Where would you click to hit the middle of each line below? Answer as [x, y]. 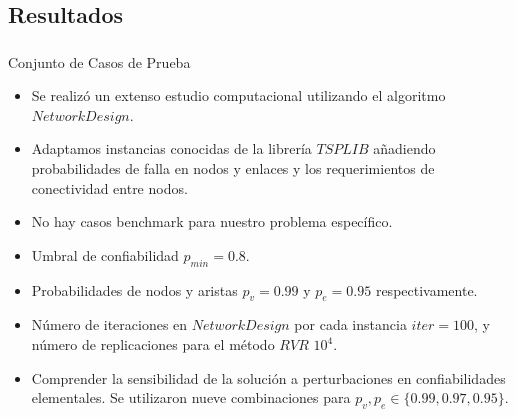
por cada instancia [350, 324]
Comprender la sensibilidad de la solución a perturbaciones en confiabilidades [268, 377]
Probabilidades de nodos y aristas [134, 289]
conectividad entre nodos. [109, 187]
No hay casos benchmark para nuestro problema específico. [212, 221]
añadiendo [404, 148]
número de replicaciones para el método [153, 344]
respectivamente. [426, 289]
